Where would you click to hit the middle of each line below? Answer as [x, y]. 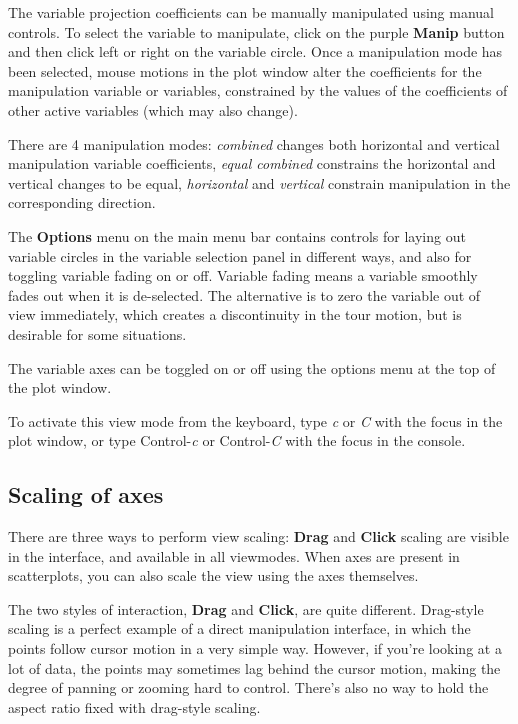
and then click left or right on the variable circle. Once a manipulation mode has [255, 51]
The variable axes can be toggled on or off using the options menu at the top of [252, 367]
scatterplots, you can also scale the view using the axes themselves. [213, 575]
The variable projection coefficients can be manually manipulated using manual [251, 12]
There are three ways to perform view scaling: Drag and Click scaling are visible [258, 536]
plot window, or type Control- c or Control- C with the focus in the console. [237, 440]
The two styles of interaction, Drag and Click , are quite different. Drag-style [246, 608]
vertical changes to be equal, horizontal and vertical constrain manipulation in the [259, 182]
